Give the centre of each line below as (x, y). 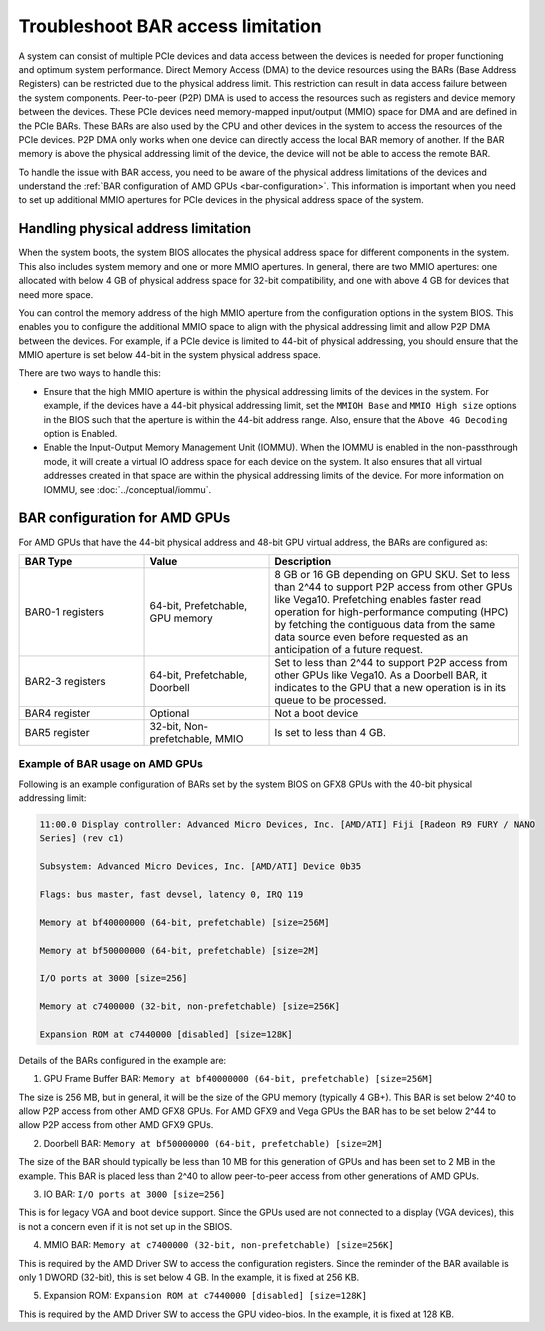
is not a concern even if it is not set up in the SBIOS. (125, 1226)
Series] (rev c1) (82, 838)
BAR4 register (57, 713)
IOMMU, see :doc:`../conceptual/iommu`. (127, 489)
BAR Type (48, 561)
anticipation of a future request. (349, 649)
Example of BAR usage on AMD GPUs (111, 764)
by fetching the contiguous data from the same (385, 624)
